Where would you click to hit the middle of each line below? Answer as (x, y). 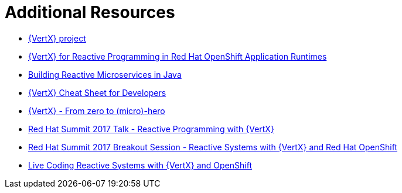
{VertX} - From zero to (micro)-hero (97, 111)
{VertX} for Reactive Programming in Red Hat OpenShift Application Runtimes (178, 56)
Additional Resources (90, 12)
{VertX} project (57, 38)
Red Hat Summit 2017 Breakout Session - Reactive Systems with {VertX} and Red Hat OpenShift (213, 147)
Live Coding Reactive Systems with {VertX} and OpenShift (140, 165)
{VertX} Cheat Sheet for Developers (97, 92)
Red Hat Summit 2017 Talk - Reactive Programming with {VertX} (151, 129)
